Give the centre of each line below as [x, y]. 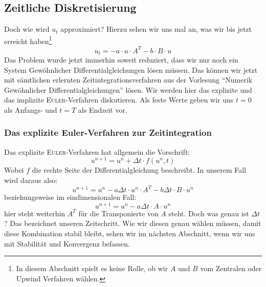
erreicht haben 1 [28, 40]
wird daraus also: [31, 180]
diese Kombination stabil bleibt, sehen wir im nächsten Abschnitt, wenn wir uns [130, 233]
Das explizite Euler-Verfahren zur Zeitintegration [108, 132]
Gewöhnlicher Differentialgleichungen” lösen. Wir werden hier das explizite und [128, 89]
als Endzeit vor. [103, 109]
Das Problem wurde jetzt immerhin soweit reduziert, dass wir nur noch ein [121, 59]
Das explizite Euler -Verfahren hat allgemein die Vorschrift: [97, 151]
